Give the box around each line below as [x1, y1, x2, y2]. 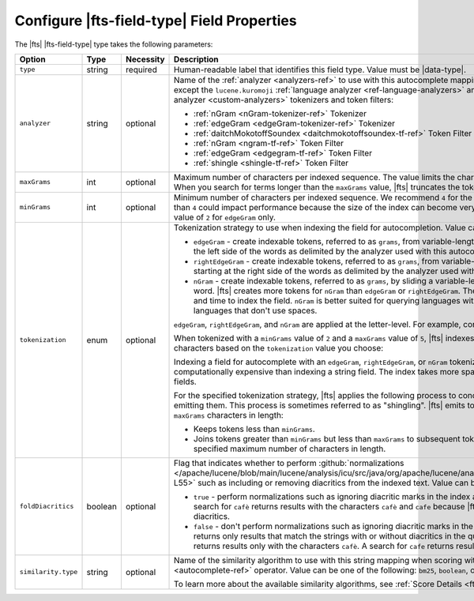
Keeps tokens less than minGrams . [194, 423, 315, 434]
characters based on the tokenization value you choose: [174, 342, 384, 353]
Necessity [125, 54, 165, 65]
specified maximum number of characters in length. [194, 443, 386, 454]
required [125, 64, 157, 75]
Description [174, 54, 219, 65]
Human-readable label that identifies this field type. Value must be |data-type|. [174, 64, 466, 75]
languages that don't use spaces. [194, 305, 318, 316]
